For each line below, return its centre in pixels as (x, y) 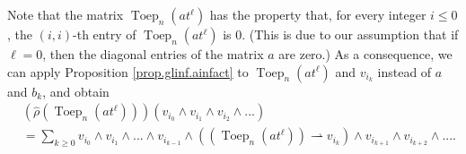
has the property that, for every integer (318, 14)
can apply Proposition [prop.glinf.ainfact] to (128, 71)
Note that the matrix (66, 14)
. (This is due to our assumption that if (350, 34)
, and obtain (76, 91)
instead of (404, 71)
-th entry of (105, 34)
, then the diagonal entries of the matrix (153, 54)
